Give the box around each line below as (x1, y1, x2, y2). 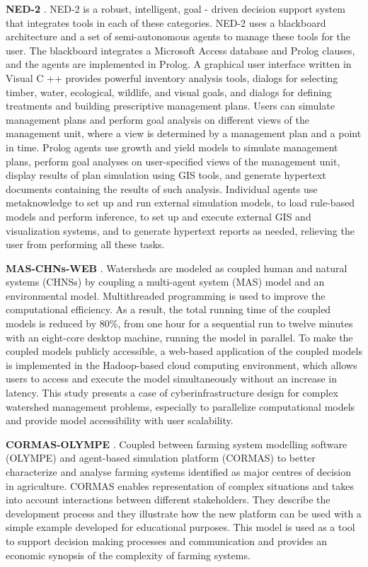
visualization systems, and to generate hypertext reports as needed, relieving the (6, 223, 355, 238)
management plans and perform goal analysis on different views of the (6, 112, 309, 127)
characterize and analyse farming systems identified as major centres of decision (6, 464, 351, 479)
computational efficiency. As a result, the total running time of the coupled (6, 302, 331, 317)
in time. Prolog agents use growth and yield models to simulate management (6, 139, 338, 154)
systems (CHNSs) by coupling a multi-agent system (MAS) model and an (6, 274, 325, 289)
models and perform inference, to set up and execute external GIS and (6, 209, 311, 223)
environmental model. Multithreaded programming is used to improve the (6, 288, 326, 303)
